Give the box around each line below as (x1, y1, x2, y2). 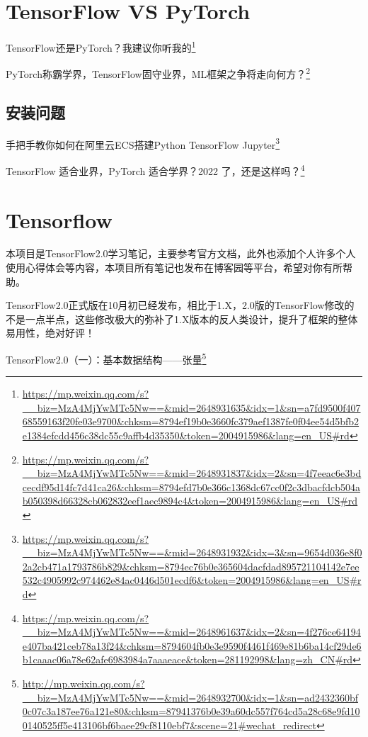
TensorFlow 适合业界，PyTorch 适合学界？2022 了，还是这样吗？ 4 (6, 162, 305, 178)
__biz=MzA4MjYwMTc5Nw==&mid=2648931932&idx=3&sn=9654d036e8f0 (22, 545, 362, 560)
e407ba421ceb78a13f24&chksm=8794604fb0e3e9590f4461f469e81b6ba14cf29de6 (22, 638, 362, 653)
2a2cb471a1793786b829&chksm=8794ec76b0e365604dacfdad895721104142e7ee (22, 558, 360, 573)
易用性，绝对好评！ (6, 325, 95, 340)
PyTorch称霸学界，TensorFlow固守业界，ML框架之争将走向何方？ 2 (6, 64, 311, 81)
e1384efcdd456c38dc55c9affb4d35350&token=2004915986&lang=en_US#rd (22, 428, 350, 443)
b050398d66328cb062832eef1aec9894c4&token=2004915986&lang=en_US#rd (22, 493, 358, 508)
